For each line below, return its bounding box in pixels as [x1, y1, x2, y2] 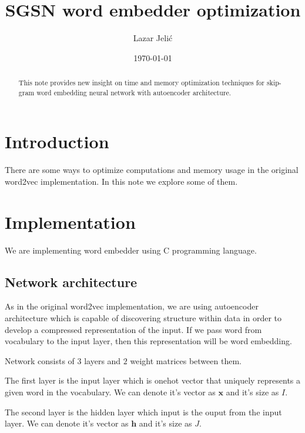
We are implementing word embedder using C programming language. [5, 244, 257, 256]
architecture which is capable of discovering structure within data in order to [5, 312, 282, 324]
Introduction [5, 129, 109, 154]
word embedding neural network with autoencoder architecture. [36, 87, 232, 97]
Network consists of [5, 354, 75, 367]
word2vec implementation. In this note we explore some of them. [5, 175, 238, 187]
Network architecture [5, 272, 138, 291]
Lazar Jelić [133, 32, 173, 44]
